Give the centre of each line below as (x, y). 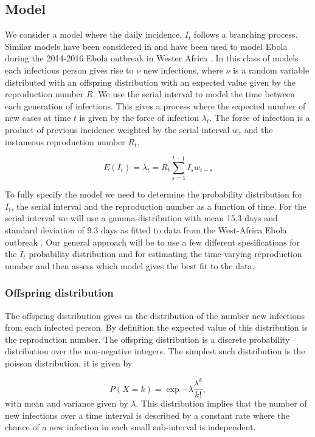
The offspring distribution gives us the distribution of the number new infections (155, 315)
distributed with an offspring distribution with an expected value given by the (150, 82)
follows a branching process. (246, 34)
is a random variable (271, 70)
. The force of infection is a (260, 118)
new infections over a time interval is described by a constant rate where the (147, 415)
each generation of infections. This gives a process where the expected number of (155, 105)
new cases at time (38, 118)
